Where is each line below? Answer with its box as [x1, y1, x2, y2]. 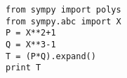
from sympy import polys [6, 5, 121, 15]
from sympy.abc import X [6, 16, 121, 26]
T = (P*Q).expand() [6, 51, 96, 61]
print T [6, 63, 41, 73]
